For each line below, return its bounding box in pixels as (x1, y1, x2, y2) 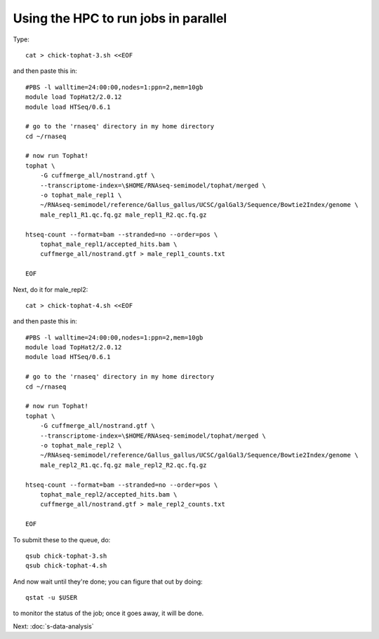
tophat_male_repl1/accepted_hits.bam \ (39, 240, 178, 248)
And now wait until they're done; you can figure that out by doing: (13, 577, 203, 586)
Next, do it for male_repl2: (13, 285, 88, 294)
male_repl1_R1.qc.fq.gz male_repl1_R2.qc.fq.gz (39, 210, 207, 219)
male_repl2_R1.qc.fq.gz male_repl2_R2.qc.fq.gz (39, 461, 207, 469)
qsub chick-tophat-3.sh (25, 551, 107, 560)
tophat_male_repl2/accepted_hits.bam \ (39, 490, 178, 498)
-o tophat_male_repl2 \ (39, 442, 122, 449)
